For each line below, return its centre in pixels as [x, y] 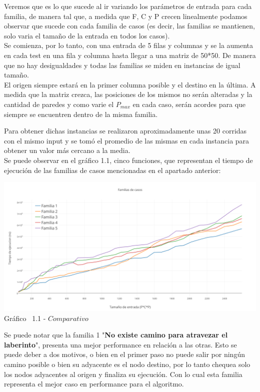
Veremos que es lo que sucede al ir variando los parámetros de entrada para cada [128, 6]
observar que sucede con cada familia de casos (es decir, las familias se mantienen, [129, 26]
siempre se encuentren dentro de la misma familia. [81, 114]
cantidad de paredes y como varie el [59, 104]
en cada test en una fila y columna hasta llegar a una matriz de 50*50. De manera [130, 55]
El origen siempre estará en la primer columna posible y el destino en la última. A [130, 84]
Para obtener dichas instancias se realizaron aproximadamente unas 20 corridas [125, 131]
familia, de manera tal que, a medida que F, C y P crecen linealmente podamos [126, 16]
